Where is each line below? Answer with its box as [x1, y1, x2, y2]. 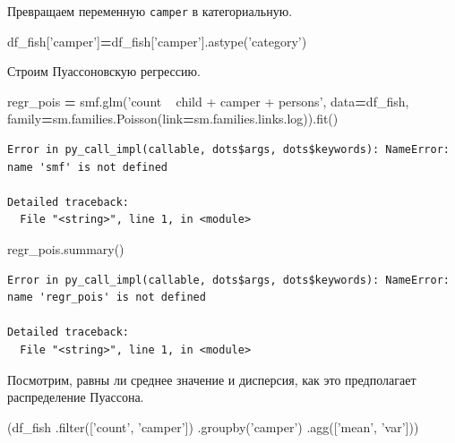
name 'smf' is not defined [7, 160, 167, 174]
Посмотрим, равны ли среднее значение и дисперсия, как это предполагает [7, 370, 416, 388]
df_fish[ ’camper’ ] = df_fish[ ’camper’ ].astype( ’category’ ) [7, 31, 307, 50]
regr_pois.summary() [7, 240, 124, 258]
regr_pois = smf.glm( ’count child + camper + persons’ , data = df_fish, [7, 91, 409, 110]
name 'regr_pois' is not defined [7, 291, 206, 304]
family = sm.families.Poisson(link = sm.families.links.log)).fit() [7, 109, 339, 128]
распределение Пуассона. [7, 388, 144, 406]
